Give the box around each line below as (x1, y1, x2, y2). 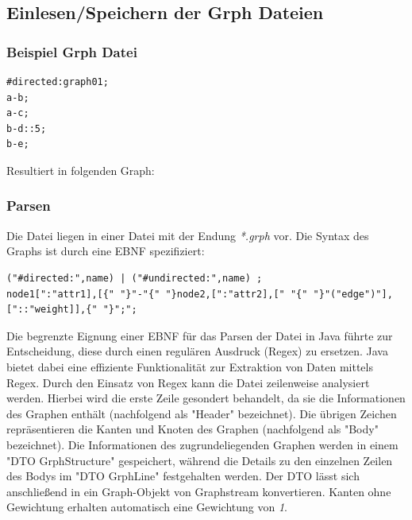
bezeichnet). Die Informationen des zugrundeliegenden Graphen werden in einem (6, 436, 399, 452)
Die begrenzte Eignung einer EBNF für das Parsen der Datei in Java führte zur (6, 327, 393, 343)
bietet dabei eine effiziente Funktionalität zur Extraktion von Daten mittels (6, 358, 373, 374)
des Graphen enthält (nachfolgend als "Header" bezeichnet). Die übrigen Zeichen (6, 405, 397, 421)
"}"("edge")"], (313, 288, 393, 300)
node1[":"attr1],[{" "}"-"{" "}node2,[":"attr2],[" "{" (6, 288, 308, 300)
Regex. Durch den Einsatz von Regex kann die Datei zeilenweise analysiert (6, 374, 370, 390)
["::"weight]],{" (6, 304, 98, 316)
